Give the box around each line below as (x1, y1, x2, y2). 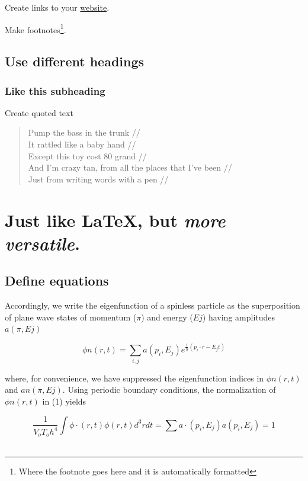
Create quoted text (5, 106, 73, 118)
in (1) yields (42, 395, 86, 407)
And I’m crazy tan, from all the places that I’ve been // (28, 161, 232, 174)
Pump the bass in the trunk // (28, 126, 140, 139)
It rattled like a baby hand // (28, 138, 136, 150)
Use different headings (5, 52, 145, 70)
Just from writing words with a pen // (28, 172, 169, 185)
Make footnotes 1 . (5, 21, 66, 36)
